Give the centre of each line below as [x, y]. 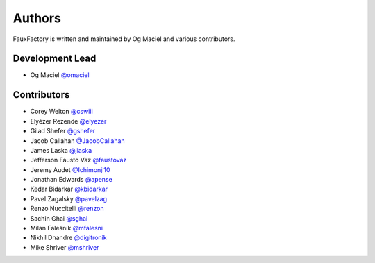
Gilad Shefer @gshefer [63, 131]
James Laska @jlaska [61, 150]
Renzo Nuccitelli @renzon [67, 209]
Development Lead [55, 59]
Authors [37, 18]
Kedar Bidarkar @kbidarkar [69, 189]
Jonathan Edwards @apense [71, 180]
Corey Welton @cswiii [61, 112]
